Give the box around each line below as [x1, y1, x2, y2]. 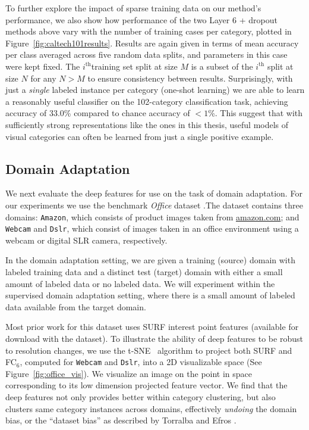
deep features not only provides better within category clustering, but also [5, 391, 276, 403]
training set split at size [91, 60, 178, 72]
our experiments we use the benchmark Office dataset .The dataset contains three [5, 198, 303, 211]
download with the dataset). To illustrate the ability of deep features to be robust [5, 332, 303, 344]
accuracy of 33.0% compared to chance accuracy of [5, 107, 190, 119]
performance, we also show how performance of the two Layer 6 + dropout [5, 13, 278, 26]
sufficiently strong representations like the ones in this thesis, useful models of [5, 118, 289, 130]
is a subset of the [191, 60, 253, 72]
